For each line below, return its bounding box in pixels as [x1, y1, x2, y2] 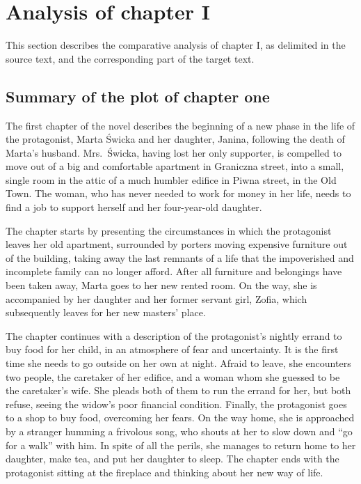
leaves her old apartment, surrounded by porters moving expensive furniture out [6, 237, 348, 251]
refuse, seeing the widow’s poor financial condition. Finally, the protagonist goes [6, 396, 347, 411]
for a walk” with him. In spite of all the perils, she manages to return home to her [6, 437, 356, 452]
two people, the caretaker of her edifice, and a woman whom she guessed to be [6, 369, 340, 384]
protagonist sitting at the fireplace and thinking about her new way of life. [6, 465, 323, 479]
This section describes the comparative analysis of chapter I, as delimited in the [6, 38, 346, 52]
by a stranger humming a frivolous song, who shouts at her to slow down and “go [6, 423, 353, 438]
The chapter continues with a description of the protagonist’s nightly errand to [6, 328, 342, 343]
